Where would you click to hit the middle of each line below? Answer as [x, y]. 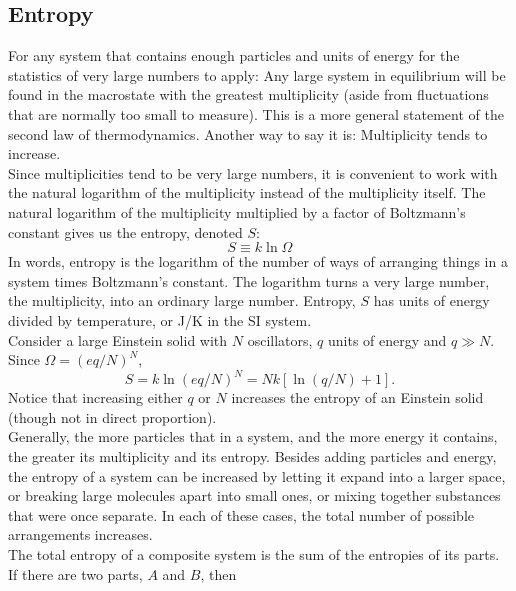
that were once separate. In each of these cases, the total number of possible [241, 514]
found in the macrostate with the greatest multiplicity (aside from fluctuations [248, 94]
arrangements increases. [80, 534]
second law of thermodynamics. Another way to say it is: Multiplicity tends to [248, 133]
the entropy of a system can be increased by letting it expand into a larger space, [257, 475]
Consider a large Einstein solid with [118, 339]
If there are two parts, [75, 573]
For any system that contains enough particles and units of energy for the [234, 55]
